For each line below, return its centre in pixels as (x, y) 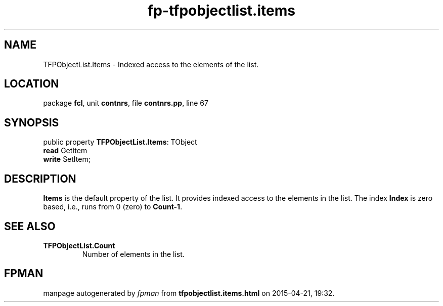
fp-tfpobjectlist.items (221, 11)
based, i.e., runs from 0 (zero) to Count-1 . (113, 207)
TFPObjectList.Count (79, 245)
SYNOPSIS (32, 122)
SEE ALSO (30, 226)
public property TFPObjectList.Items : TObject (120, 142)
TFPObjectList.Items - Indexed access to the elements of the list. (151, 64)
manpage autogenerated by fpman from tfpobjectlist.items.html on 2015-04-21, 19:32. (189, 293)
